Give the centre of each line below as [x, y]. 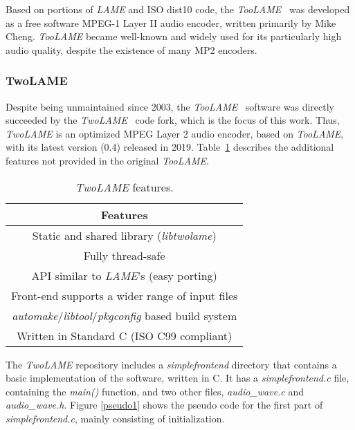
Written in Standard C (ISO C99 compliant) [125, 335]
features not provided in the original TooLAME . [107, 160]
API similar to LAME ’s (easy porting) [124, 275]
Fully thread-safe [124, 255]
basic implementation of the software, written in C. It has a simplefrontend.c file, [177, 378]
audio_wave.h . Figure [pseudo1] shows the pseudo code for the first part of [164, 405]
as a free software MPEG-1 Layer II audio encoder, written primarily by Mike [171, 22]
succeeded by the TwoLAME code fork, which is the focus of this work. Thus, [173, 120]
